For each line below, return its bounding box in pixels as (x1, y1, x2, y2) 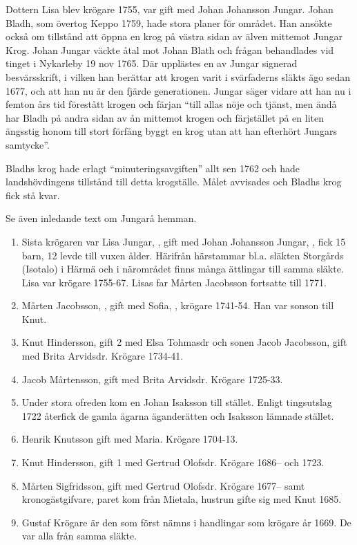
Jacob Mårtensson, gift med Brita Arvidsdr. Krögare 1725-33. (21, 371, 283, 386)
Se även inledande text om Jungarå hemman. (6, 211, 197, 225)
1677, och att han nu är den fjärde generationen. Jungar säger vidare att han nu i (6, 83, 351, 98)
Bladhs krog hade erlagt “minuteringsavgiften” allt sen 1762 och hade (6, 160, 300, 175)
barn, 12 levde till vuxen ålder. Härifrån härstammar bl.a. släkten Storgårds (21, 248, 344, 262)
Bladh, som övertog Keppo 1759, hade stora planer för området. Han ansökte (6, 15, 332, 30)
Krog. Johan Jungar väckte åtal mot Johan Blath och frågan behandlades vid (6, 42, 334, 57)
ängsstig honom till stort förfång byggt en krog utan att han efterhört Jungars (6, 124, 337, 138)
